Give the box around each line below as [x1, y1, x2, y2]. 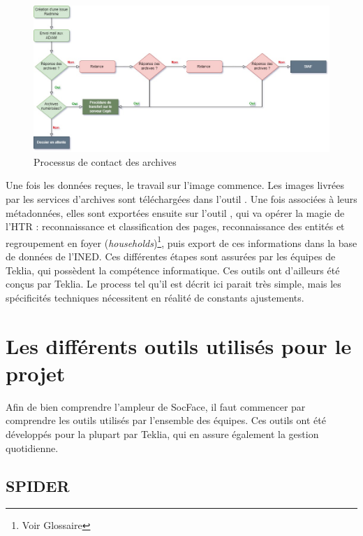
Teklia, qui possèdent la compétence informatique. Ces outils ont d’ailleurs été [6, 262, 340, 277]
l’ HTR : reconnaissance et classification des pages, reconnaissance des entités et [6, 219, 345, 234]
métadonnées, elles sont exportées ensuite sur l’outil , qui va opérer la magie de [6, 205, 345, 220]
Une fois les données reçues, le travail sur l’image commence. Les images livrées [6, 178, 345, 192]
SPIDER [6, 474, 70, 496]
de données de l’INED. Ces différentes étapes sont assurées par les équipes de [6, 249, 336, 264]
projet [6, 358, 66, 387]
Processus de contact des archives [34, 154, 177, 169]
